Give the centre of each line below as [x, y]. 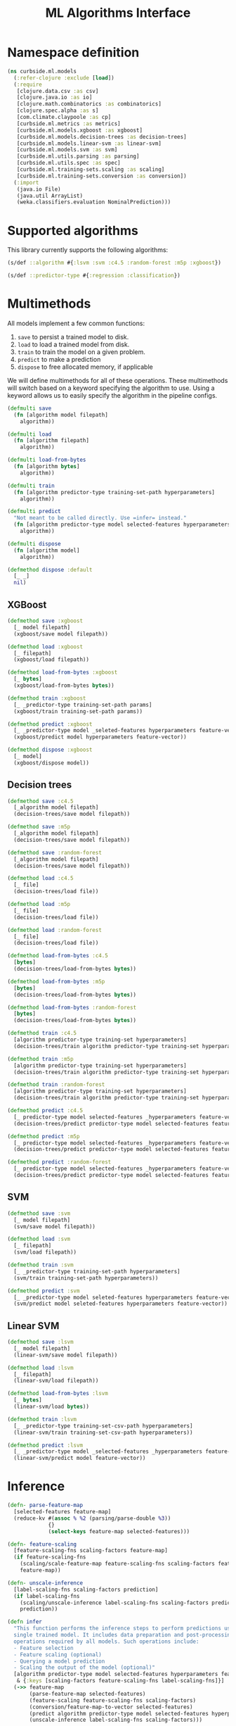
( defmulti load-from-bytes [47, 460]
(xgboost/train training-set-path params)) [78, 711]
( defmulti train [31, 486]
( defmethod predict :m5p [44, 1136]
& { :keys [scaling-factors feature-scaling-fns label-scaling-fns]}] [120, 1681]
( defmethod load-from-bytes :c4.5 [58, 956]
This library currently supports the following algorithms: [88, 250]
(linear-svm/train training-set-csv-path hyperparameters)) [103, 1432]
